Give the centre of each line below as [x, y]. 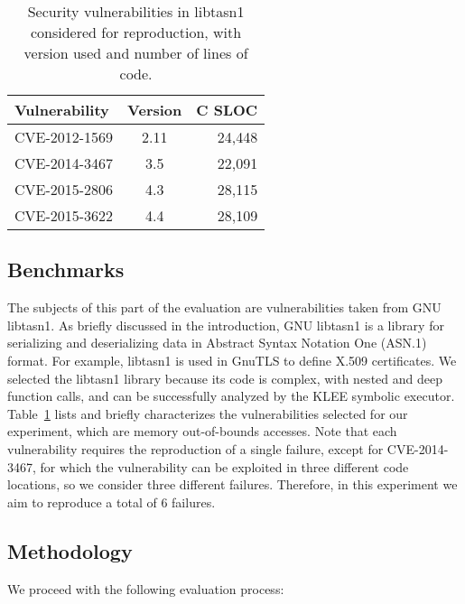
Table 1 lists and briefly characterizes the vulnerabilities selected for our [208, 413]
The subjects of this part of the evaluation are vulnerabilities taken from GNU [224, 307]
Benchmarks [66, 269]
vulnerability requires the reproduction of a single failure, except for [195, 448]
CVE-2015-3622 [64, 215]
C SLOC [227, 110]
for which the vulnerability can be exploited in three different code [224, 466]
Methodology [70, 550]
